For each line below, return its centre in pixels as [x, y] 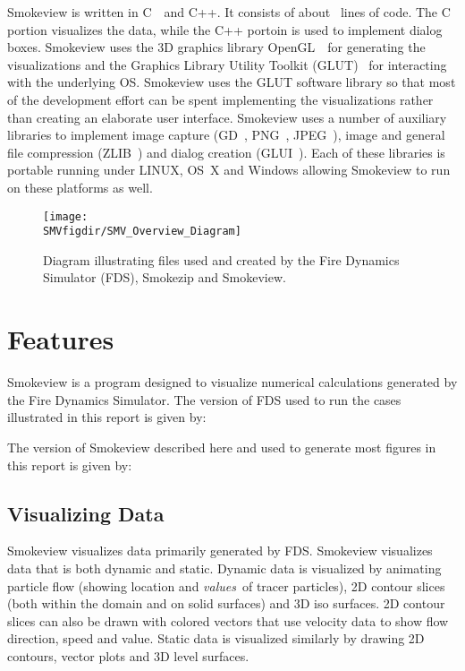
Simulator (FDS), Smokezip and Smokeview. [165, 277]
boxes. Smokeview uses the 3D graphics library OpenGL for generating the [216, 47]
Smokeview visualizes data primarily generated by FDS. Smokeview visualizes [220, 551]
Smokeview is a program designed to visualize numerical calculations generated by [232, 382]
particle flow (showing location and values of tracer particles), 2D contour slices [226, 585]
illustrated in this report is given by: [107, 417]
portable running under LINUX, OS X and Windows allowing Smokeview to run [229, 170]
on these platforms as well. [80, 187]
